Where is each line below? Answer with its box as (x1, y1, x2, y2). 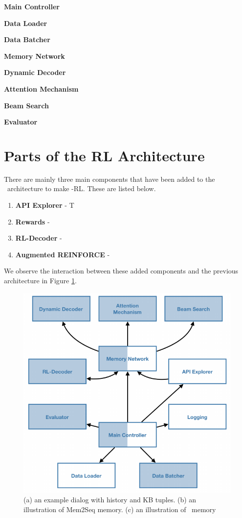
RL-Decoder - (15, 233, 62, 243)
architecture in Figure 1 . (4, 275, 77, 286)
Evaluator (4, 117, 38, 127)
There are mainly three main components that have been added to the (4, 173, 215, 184)
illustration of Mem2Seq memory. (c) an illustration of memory (23, 504, 216, 514)
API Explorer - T (15, 200, 74, 210)
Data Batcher (4, 34, 50, 45)
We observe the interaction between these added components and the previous (4, 266, 239, 276)
